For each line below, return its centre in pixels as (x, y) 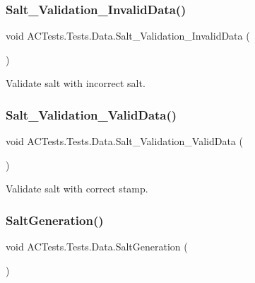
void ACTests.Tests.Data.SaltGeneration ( (97, 247)
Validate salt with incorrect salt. (76, 83)
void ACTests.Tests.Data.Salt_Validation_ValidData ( (124, 141)
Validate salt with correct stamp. (77, 189)
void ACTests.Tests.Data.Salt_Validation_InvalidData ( (128, 36)
